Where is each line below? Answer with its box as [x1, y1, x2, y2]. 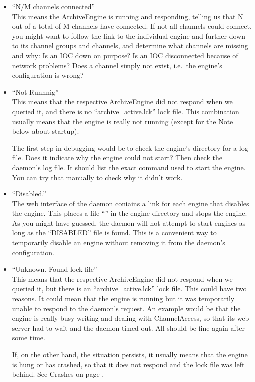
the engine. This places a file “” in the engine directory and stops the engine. [12, 208, 247, 218]
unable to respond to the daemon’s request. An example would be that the [12, 303, 241, 313]
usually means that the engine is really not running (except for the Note [12, 116, 233, 126]
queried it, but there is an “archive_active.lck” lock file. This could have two [12, 283, 247, 294]
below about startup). [12, 126, 79, 136]
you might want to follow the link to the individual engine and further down [12, 30, 245, 41]
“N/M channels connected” [12, 1, 95, 11]
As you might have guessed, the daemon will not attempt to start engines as [12, 217, 246, 228]
